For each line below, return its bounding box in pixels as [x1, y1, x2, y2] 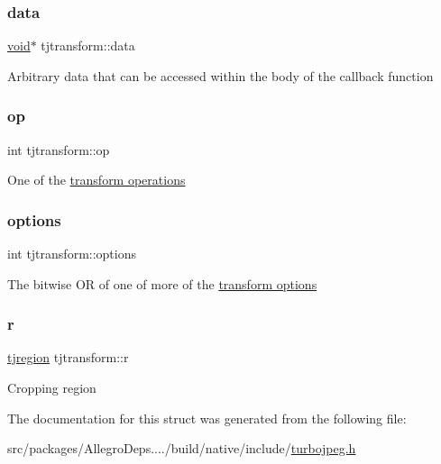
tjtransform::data [41, 36, 135, 55]
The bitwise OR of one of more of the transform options [7, 274, 317, 293]
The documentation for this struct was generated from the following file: [7, 408, 407, 427]
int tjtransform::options [7, 244, 136, 263]
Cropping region [7, 378, 96, 397]
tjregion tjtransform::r [7, 348, 129, 367]
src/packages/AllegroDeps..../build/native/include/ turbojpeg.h [7, 439, 356, 458]
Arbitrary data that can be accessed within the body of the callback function [7, 66, 434, 85]
